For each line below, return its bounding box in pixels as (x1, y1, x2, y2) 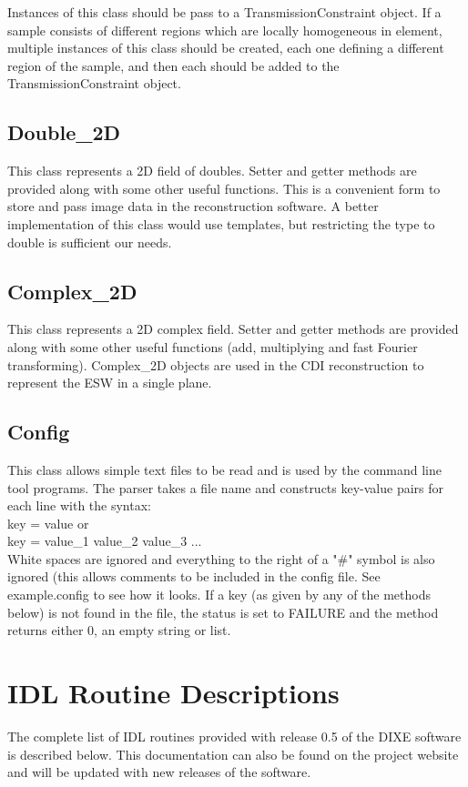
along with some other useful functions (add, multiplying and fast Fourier (7, 337, 418, 356)
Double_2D (7, 118, 121, 146)
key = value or (7, 513, 89, 532)
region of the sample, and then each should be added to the (7, 55, 340, 75)
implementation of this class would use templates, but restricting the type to (7, 214, 435, 233)
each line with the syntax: (7, 496, 151, 515)
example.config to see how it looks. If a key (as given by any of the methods (7, 585, 431, 604)
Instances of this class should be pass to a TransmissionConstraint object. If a (7, 3, 442, 21)
